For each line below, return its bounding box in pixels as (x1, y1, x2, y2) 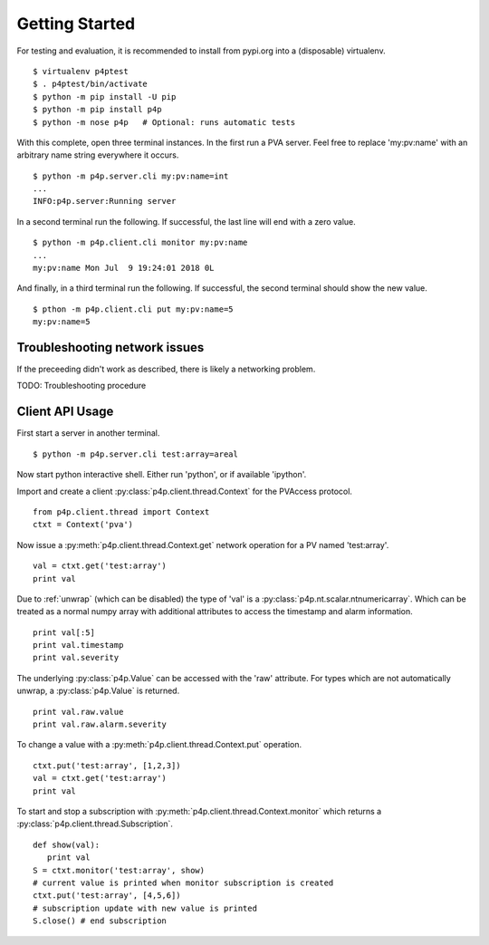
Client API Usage (16, 404, 114, 419)
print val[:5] (33, 627, 95, 638)
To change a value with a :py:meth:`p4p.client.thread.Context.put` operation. (16, 739, 302, 750)
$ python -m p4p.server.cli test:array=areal (33, 448, 239, 459)
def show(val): (33, 839, 101, 850)
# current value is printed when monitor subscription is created (33, 877, 334, 888)
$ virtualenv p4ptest (33, 66, 129, 76)
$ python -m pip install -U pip (33, 92, 177, 101)
